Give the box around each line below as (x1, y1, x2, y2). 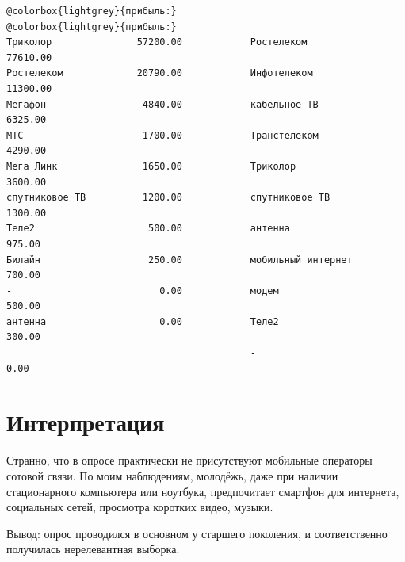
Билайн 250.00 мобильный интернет (6, 254, 353, 266)
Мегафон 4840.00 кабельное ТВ (6, 98, 319, 110)
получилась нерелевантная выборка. (6, 541, 180, 557)
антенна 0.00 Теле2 (6, 315, 279, 327)
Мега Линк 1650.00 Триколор (6, 160, 296, 172)
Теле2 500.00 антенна (6, 223, 290, 235)
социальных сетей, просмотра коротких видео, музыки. (6, 499, 273, 515)
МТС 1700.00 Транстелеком (6, 129, 319, 141)
